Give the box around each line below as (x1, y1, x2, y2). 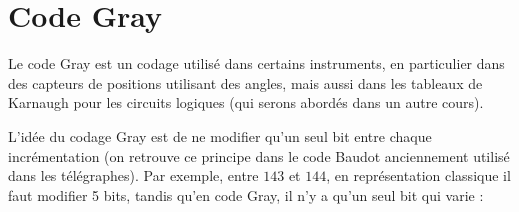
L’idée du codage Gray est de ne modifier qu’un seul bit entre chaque (8, 125, 432, 146)
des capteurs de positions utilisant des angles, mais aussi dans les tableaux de (8, 72, 483, 93)
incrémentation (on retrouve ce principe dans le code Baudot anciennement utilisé (8, 145, 510, 166)
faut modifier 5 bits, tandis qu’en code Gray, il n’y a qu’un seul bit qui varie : (8, 184, 484, 205)
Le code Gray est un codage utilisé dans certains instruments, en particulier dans (8, 53, 505, 74)
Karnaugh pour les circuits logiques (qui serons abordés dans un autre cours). (8, 92, 484, 113)
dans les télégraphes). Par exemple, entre (8, 165, 259, 186)
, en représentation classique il (326, 165, 511, 186)
